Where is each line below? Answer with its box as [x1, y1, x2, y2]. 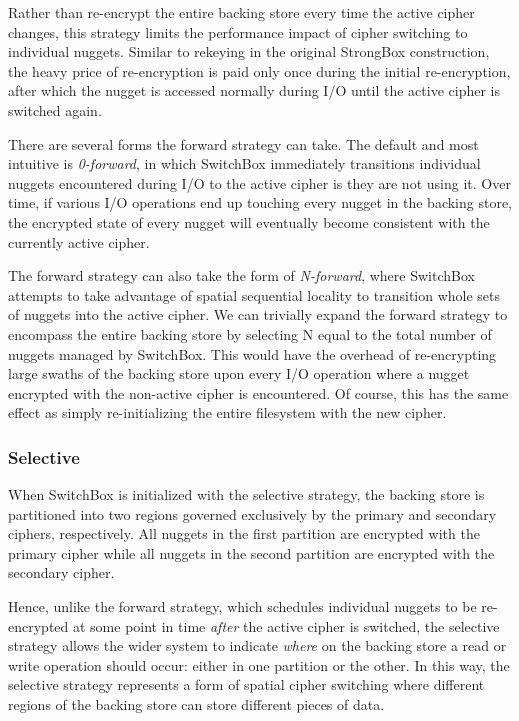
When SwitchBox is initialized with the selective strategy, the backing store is [8, 484, 485, 505]
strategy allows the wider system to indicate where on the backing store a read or [8, 635, 507, 656]
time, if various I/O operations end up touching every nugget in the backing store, [8, 192, 513, 213]
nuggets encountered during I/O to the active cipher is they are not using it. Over [8, 172, 511, 193]
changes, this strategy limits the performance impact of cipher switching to [8, 21, 468, 42]
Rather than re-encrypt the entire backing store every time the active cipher [8, 2, 475, 22]
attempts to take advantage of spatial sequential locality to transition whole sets [8, 284, 501, 305]
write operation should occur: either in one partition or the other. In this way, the [8, 654, 510, 675]
